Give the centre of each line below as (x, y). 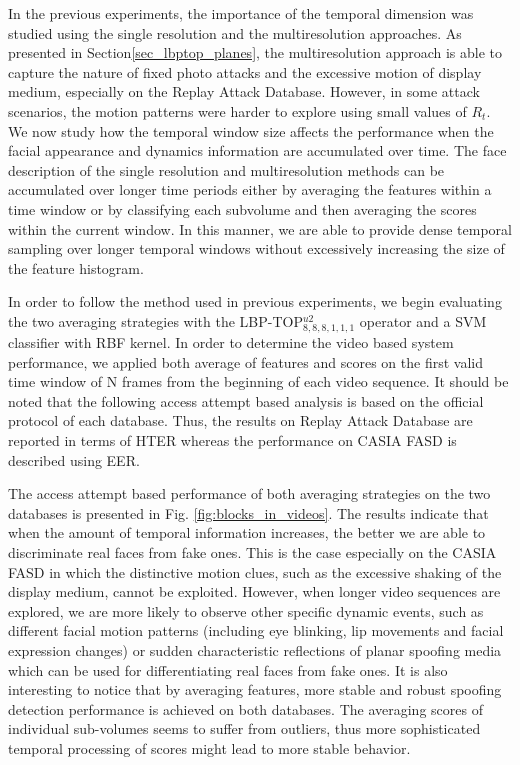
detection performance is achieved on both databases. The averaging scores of (245, 708)
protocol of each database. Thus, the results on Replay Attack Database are (240, 420)
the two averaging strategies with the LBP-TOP (155, 320)
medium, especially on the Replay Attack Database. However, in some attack (244, 91)
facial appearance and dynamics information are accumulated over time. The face (257, 150)
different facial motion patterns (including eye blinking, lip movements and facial (256, 630)
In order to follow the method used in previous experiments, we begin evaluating (255, 301)
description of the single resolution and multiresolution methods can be (226, 169)
